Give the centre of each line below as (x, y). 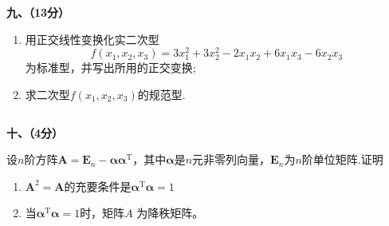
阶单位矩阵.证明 (342, 159)
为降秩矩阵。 (170, 213)
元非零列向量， (232, 159)
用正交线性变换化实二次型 (92, 39)
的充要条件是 (98, 186)
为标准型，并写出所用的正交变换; (110, 67)
